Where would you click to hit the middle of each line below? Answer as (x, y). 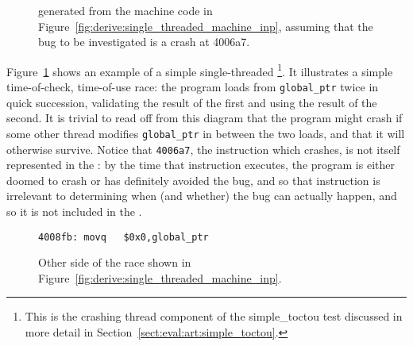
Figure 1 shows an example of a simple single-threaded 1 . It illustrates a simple (200, 70)
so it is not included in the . (74, 211)
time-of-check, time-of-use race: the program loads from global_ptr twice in (193, 87)
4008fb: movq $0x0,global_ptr (124, 237)
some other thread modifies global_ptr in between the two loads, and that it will (206, 133)
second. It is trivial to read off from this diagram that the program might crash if (205, 118)
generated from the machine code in (125, 10)
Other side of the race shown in (115, 262)
